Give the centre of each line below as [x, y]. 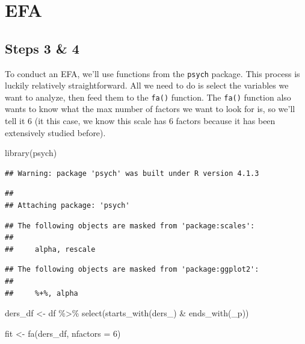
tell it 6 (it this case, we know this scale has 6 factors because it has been [140, 121]
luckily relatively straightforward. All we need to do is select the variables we [147, 85]
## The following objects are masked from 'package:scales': [130, 226]
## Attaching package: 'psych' [67, 206]
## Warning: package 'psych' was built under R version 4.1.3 [132, 173]
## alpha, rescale [50, 249]
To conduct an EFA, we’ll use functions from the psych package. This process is [152, 73]
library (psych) [31, 153]
